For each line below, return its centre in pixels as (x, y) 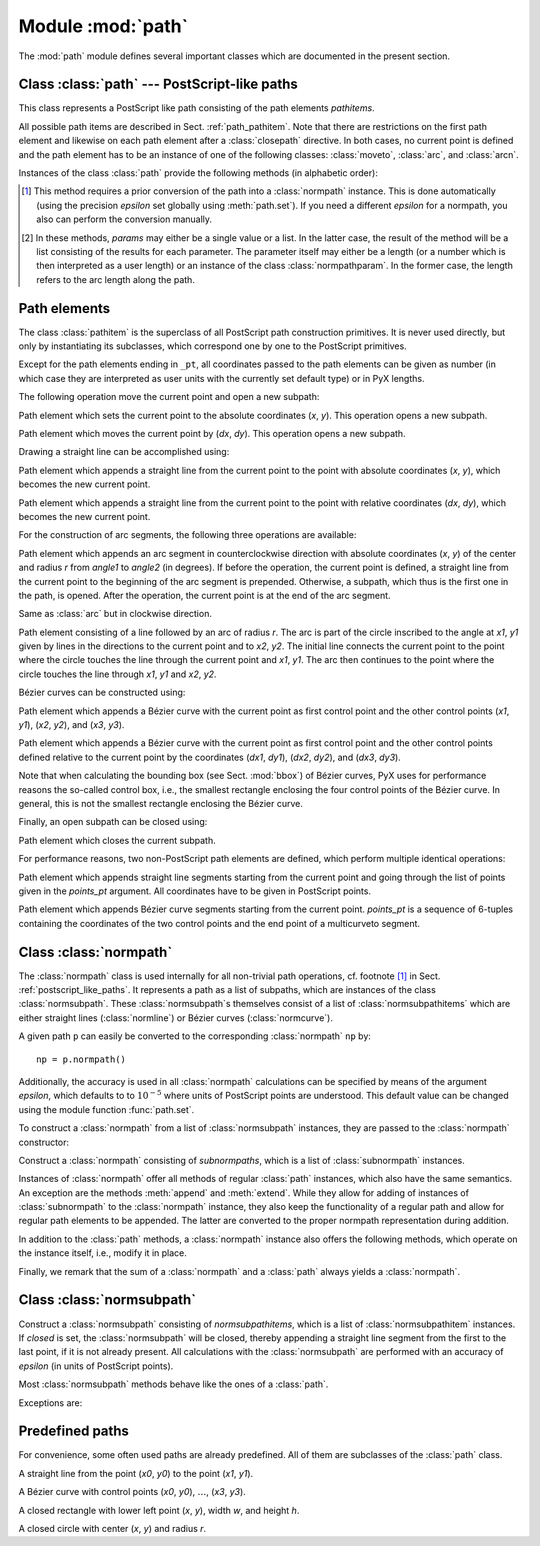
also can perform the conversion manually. (124, 219)
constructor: (44, 1142)
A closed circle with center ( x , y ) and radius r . (112, 1528)
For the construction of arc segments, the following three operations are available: (187, 535)
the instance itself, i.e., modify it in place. (102, 1253)
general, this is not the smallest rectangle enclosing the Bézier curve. (161, 803)
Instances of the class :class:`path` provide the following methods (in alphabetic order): (198, 173)
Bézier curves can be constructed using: (102, 692)
